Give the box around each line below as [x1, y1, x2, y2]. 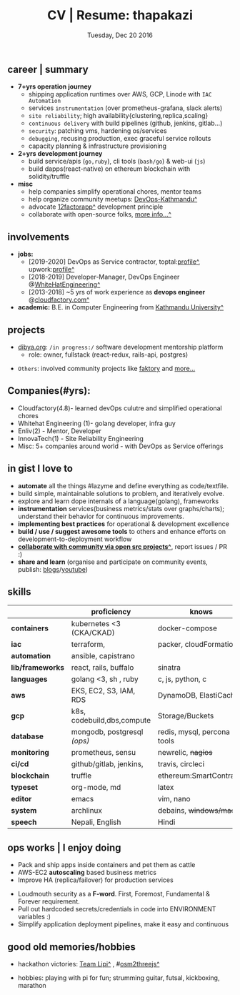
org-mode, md [71, 783, 121, 793]
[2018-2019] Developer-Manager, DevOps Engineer [28, 272, 180, 282]
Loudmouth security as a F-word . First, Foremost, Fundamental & [17, 890, 211, 899]
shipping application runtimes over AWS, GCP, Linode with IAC [28, 90, 212, 99]
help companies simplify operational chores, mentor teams [28, 187, 202, 196]
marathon [17, 981, 46, 990]
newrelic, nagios [157, 748, 213, 758]
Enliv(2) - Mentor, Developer [17, 426, 102, 435]
